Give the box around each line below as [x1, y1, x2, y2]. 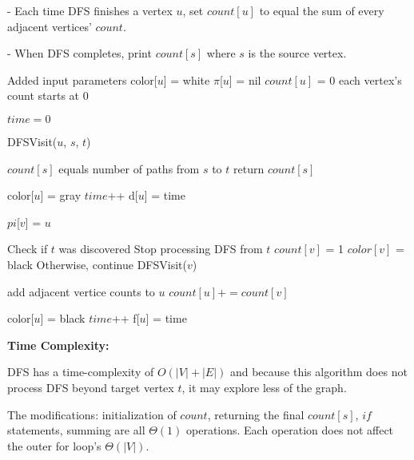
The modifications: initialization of [7, 406, 177, 422]
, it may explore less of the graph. [181, 379, 347, 395]
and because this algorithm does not [229, 363, 408, 380]
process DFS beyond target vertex [7, 379, 174, 395]
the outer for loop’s [7, 437, 102, 454]
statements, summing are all [7, 422, 145, 438]
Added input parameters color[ [7, 71, 157, 88]
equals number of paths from [58, 160, 200, 176]
